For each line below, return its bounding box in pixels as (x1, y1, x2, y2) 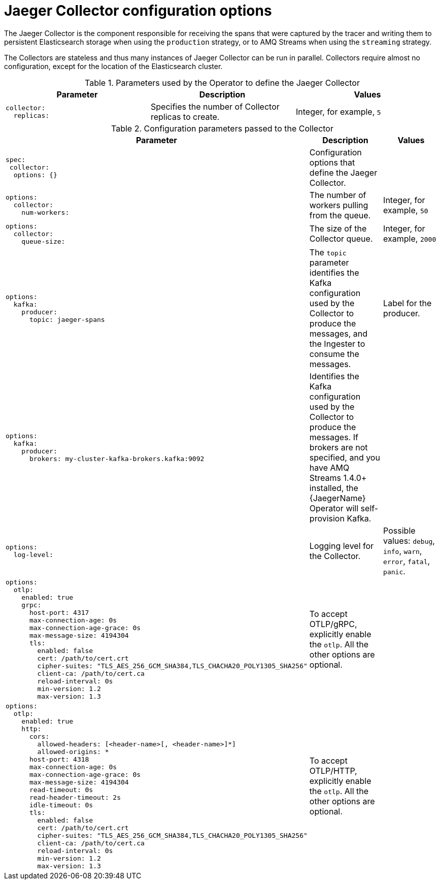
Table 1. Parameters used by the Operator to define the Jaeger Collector (85, 77, 360, 88)
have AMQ (309, 462, 350, 473)
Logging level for (309, 540, 374, 551)
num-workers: (21, 209, 70, 217)
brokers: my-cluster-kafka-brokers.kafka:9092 (29, 454, 205, 463)
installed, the (309, 482, 358, 493)
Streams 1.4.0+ (309, 472, 367, 483)
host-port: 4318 (29, 755, 89, 763)
